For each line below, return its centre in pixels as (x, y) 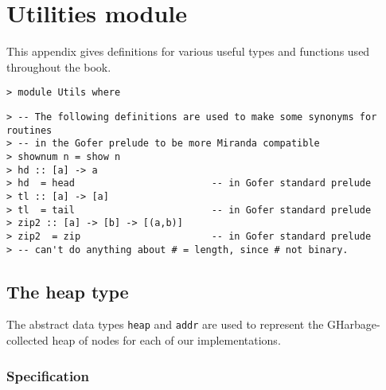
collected (27, 340)
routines (29, 130)
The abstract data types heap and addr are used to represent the (165, 324)
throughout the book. (59, 66)
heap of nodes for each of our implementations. (166, 340)
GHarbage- (354, 324)
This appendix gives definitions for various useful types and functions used (188, 51)
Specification (48, 375)
